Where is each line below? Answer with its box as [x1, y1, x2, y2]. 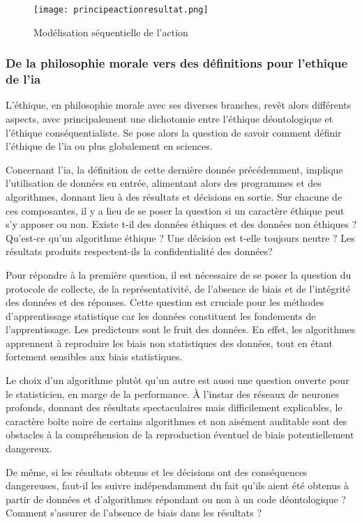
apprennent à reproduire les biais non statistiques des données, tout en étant [6, 335, 333, 350]
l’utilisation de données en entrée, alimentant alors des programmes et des [6, 176, 322, 190]
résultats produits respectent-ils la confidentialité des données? [6, 244, 273, 259]
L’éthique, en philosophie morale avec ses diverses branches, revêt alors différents [6, 98, 352, 112]
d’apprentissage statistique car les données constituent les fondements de [6, 308, 316, 323]
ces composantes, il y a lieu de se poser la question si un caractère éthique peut [6, 203, 345, 217]
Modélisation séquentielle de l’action [33, 24, 188, 39]
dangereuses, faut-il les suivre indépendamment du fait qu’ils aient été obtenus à [6, 478, 349, 493]
